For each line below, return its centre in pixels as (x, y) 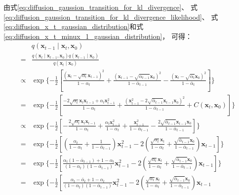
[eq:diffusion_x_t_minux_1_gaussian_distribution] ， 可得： (98, 36)
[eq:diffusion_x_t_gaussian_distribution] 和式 (74, 26)
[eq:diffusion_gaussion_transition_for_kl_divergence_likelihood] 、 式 (111, 17)
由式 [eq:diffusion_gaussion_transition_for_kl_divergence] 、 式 (100, 7)
